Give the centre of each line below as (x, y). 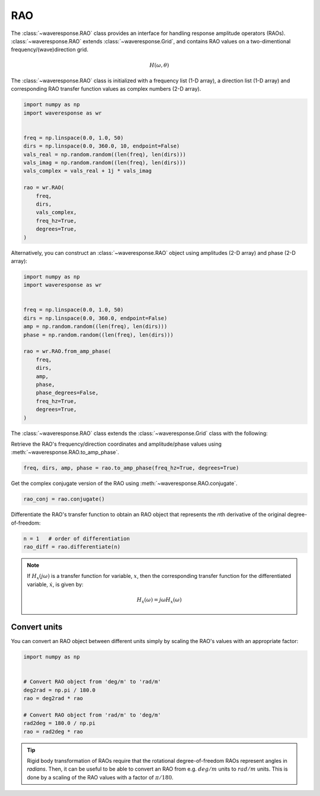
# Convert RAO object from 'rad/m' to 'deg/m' (92, 715)
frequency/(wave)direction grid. (50, 50)
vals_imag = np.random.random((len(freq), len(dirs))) (105, 163)
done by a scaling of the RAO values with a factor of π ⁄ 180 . (100, 777)
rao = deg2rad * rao (53, 698)
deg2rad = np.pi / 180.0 (60, 690)
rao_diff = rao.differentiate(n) (72, 547)
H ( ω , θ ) (159, 65)
